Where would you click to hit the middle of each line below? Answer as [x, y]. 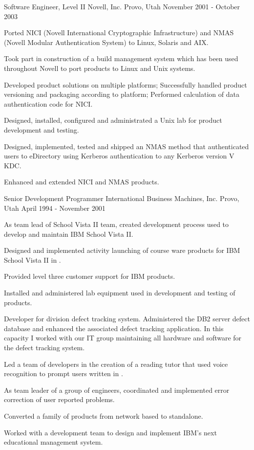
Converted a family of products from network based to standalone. [104, 416]
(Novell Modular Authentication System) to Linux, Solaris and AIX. [106, 42]
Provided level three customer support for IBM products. [90, 276]
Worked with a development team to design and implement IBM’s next [110, 432]
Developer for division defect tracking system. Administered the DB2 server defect [127, 319]
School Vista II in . [32, 259]
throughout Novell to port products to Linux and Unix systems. [100, 68]
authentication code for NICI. [48, 103]
